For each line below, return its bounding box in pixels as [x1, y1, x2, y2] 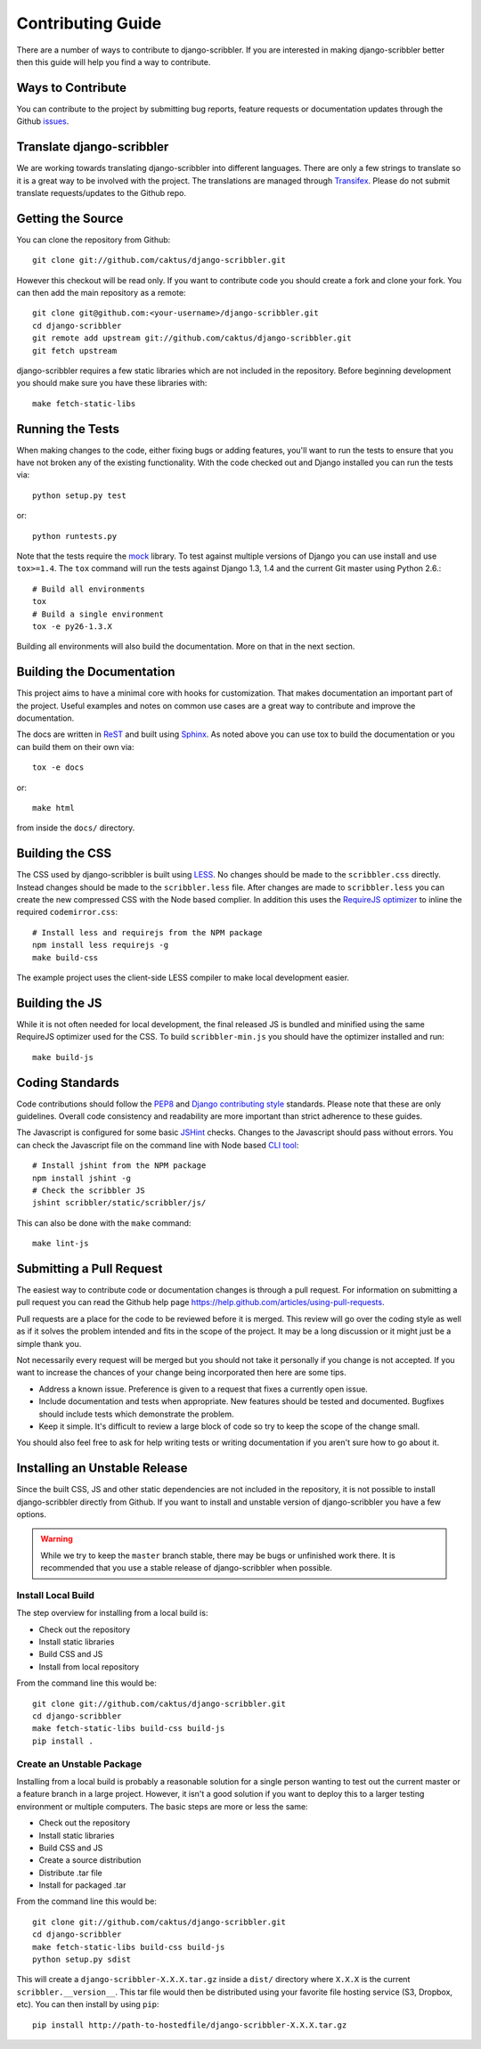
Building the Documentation [16, 665, 175, 680]
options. [16, 1509, 47, 1519]
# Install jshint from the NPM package [32, 1161, 207, 1171]
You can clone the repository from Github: [16, 234, 171, 245]
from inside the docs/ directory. [16, 822, 135, 833]
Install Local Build [16, 1588, 95, 1601]
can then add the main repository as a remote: [16, 288, 186, 298]
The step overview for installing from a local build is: [16, 1608, 208, 1619]
